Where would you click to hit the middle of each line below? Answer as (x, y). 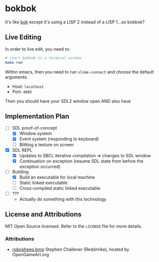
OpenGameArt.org (30, 255)
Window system (36, 133)
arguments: (17, 77)
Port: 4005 (22, 92)
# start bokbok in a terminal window (43, 58)
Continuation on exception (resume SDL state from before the (81, 161)
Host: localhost (28, 86)
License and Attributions (43, 215)
